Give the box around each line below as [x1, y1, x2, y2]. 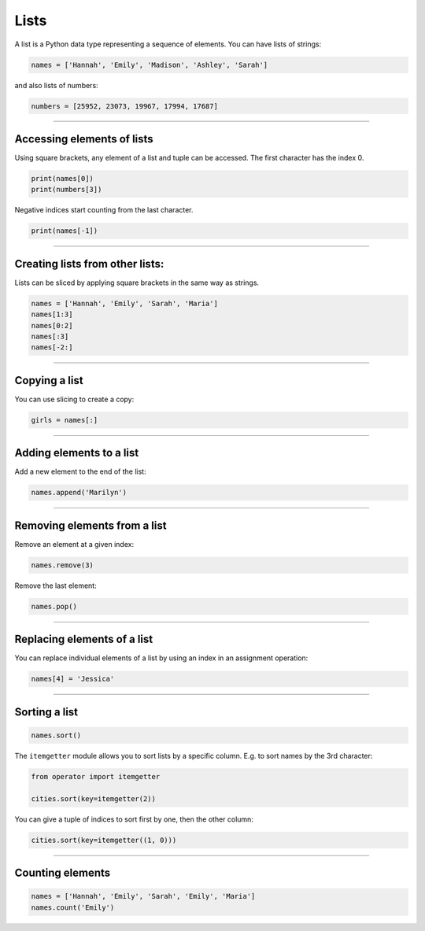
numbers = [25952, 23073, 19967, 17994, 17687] [31, 102, 218, 110]
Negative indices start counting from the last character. [14, 205, 194, 215]
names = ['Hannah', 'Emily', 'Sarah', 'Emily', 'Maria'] [31, 892, 256, 901]
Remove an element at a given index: [14, 539, 134, 549]
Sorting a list [14, 705, 79, 719]
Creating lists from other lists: [14, 257, 164, 271]
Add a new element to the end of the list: [14, 467, 146, 476]
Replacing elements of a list [14, 633, 153, 646]
